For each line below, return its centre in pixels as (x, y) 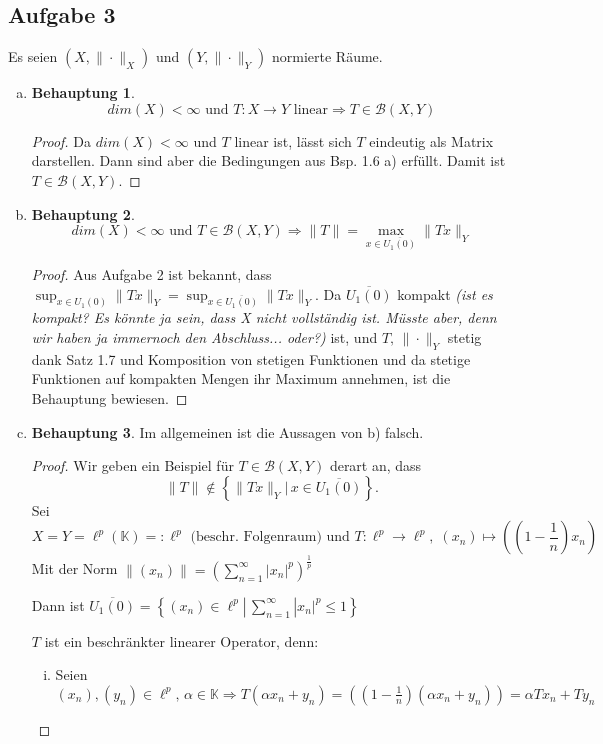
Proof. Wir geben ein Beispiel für (132, 465)
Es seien (33, 56)
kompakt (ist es (445, 293)
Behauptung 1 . (83, 92)
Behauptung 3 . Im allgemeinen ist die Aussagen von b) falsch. (227, 431)
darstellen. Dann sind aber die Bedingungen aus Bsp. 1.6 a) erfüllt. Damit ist (268, 160)
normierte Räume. (327, 56)
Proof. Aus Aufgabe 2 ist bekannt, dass (151, 273)
